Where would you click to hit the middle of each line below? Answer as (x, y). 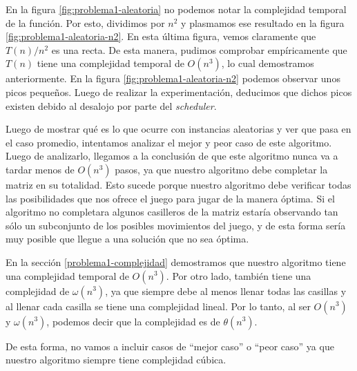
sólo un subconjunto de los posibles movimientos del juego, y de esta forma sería (176, 225)
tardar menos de (40, 169)
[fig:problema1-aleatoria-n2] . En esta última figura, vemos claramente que (161, 36)
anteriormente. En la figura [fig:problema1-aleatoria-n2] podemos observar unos (173, 78)
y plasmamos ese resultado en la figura (263, 22)
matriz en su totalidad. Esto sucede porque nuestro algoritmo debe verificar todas (178, 184)
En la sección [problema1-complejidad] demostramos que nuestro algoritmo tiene (176, 261)
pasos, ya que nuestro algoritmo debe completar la (221, 169)
